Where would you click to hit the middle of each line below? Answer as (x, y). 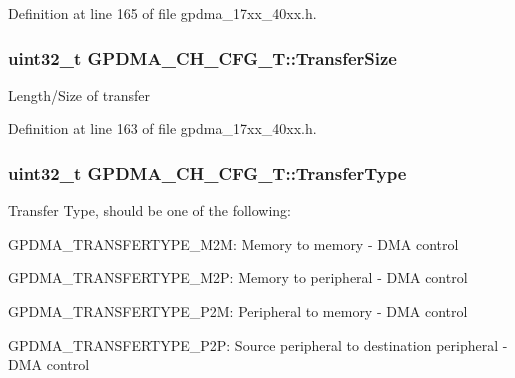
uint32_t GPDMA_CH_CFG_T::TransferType (207, 172)
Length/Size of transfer (79, 94)
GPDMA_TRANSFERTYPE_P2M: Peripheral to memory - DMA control (238, 311)
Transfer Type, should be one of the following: (149, 210)
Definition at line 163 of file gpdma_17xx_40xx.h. (162, 128)
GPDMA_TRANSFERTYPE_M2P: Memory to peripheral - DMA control (238, 277)
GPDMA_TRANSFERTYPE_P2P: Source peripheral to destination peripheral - (258, 344)
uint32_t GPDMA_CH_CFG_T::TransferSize (202, 57)
